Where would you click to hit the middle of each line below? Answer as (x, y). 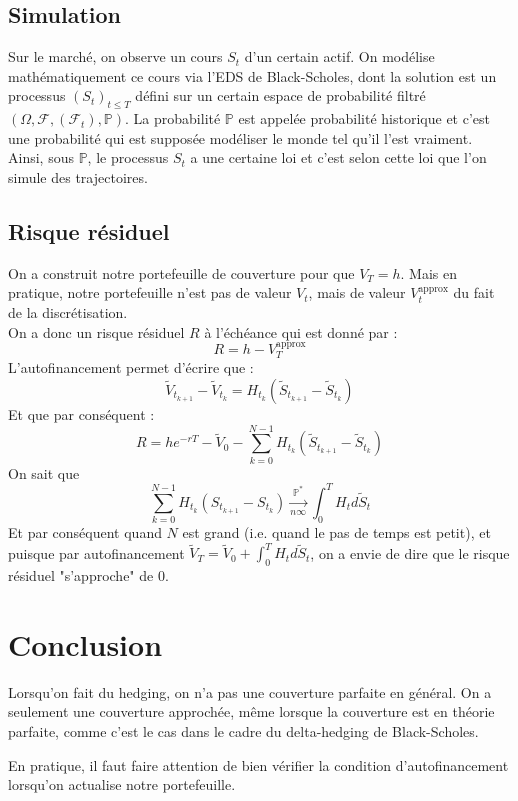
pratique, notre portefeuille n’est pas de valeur (150, 292)
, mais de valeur (357, 292)
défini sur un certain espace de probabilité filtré (280, 95)
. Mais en (429, 272)
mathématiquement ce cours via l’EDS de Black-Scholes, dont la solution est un (252, 75)
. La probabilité (173, 118)
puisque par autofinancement (96, 552)
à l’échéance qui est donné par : (301, 331)
